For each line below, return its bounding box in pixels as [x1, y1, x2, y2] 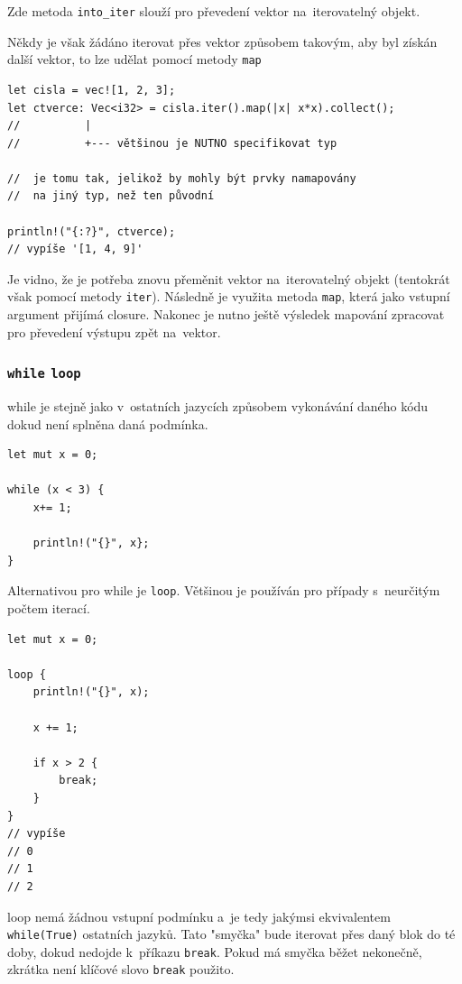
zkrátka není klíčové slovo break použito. [7, 960, 235, 979]
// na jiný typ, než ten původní [7, 189, 215, 203]
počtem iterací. [7, 599, 90, 618]
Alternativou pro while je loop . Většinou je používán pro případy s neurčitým [7, 581, 440, 600]
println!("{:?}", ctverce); [7, 225, 176, 238]
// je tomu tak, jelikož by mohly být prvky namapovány [7, 171, 356, 185]
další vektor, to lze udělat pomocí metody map [7, 50, 262, 69]
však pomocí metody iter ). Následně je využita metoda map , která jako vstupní [7, 287, 450, 306]
